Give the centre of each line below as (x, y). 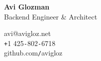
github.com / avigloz (33, 53)
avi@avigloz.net (28, 33)
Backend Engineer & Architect (51, 16)
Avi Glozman (27, 6)
